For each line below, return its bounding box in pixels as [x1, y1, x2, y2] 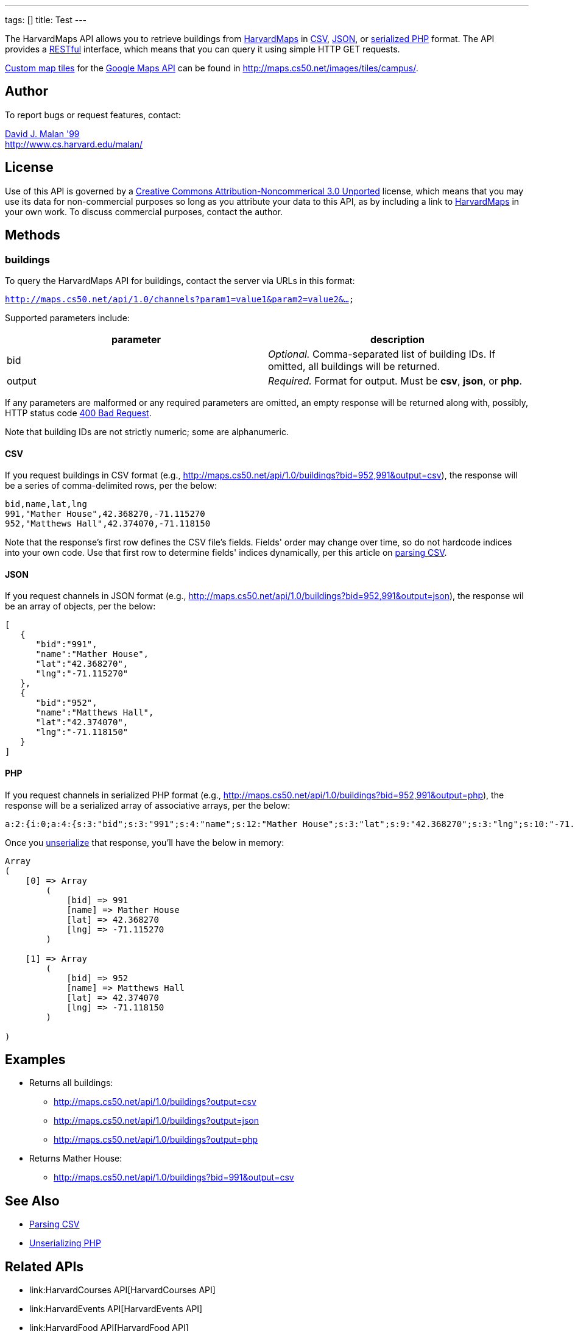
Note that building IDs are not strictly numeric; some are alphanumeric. [5, 426, 289, 437]
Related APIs [5, 1258, 84, 1274]
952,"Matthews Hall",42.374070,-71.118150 [5, 519, 211, 529]
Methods [5, 227, 60, 243]
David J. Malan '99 [5, 128, 80, 139]
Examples [5, 1051, 66, 1067]
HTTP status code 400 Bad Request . [5, 407, 152, 418]
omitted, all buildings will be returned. [268, 360, 440, 372]
